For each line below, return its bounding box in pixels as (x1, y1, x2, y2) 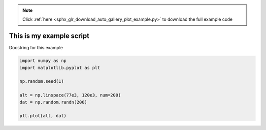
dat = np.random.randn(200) (19, 99, 87, 105)
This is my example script (9, 32, 90, 40)
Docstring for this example (9, 45, 63, 51)
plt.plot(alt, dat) (19, 113, 66, 119)
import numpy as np (19, 58, 66, 64)
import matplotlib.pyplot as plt (19, 65, 100, 70)
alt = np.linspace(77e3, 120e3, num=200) (19, 93, 121, 98)
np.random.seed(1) (19, 79, 64, 84)
